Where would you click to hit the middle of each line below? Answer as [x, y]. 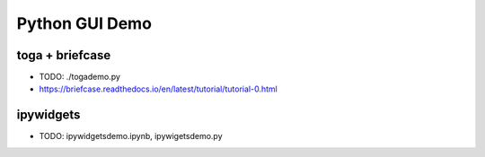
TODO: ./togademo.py [80, 77]
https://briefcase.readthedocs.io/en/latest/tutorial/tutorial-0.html [158, 89]
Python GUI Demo [84, 23]
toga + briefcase [64, 55]
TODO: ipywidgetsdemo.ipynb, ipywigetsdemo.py [131, 136]
